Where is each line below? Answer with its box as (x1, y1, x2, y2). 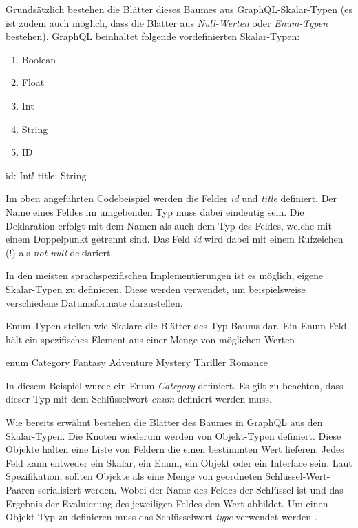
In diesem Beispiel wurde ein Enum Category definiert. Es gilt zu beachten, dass (6, 378, 344, 392)
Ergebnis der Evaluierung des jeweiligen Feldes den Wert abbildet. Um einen (6, 496, 328, 510)
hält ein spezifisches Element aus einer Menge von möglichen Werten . (6, 332, 301, 346)
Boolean (21, 52, 56, 66)
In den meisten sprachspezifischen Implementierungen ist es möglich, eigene (6, 268, 324, 283)
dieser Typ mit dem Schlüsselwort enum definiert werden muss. (6, 392, 272, 406)
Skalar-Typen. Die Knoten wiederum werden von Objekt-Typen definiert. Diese (6, 428, 341, 443)
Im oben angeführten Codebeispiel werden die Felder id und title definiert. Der (6, 191, 337, 205)
